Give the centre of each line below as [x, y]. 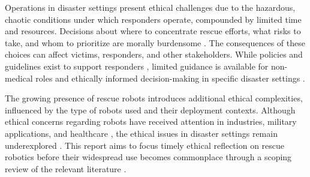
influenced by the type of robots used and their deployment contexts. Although [150, 109]
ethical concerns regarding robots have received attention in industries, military [151, 121]
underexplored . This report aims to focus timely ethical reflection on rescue [145, 145]
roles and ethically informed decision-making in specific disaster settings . [170, 78]
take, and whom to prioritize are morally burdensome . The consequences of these [155, 42]
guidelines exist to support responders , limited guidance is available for [137, 66]
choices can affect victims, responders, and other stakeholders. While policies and [154, 54]
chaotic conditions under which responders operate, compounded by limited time [153, 19]
